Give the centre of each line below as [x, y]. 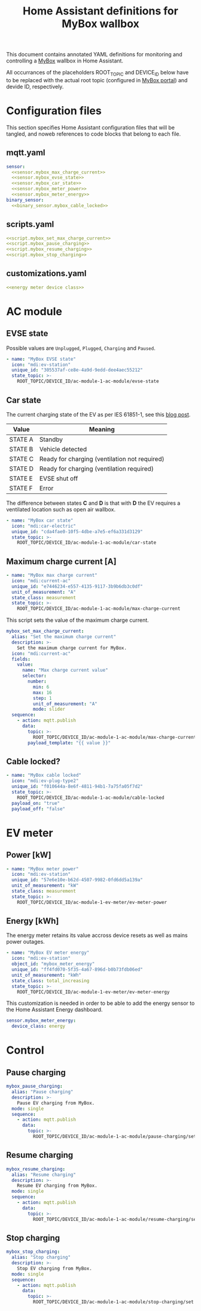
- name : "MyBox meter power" [42, 869]
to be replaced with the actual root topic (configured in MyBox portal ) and [97, 80]
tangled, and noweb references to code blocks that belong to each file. [94, 134]
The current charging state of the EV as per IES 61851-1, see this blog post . [98, 414]
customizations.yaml [46, 273]
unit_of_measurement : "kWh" [47, 975]
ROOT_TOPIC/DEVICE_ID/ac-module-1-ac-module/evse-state [88, 381]
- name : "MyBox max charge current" [52, 575]
